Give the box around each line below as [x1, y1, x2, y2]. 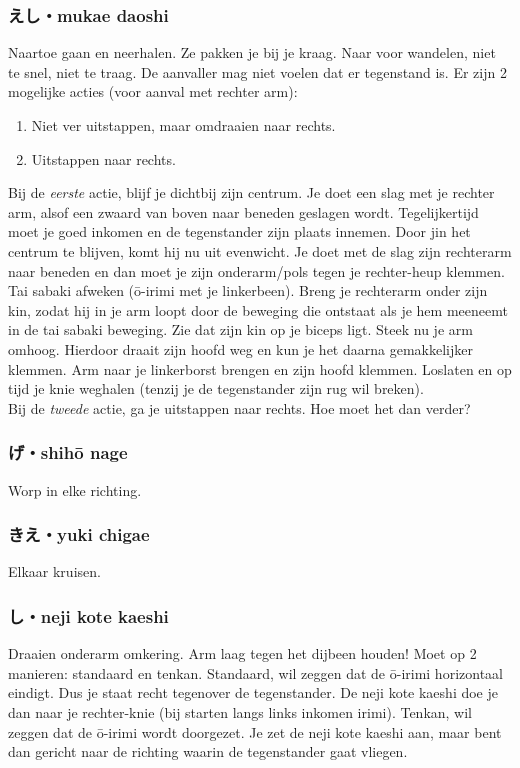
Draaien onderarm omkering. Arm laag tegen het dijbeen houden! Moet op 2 [8, 643, 477, 664]
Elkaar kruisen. [8, 561, 101, 582]
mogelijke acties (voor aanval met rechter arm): [8, 81, 298, 102]
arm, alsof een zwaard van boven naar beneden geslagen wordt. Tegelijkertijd [8, 201, 479, 222]
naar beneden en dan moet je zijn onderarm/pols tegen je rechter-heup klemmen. [8, 260, 505, 281]
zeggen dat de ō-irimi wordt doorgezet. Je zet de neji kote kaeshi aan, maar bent [8, 721, 502, 742]
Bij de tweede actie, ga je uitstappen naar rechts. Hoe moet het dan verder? [8, 397, 471, 418]
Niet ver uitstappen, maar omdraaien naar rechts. [31, 115, 336, 135]
